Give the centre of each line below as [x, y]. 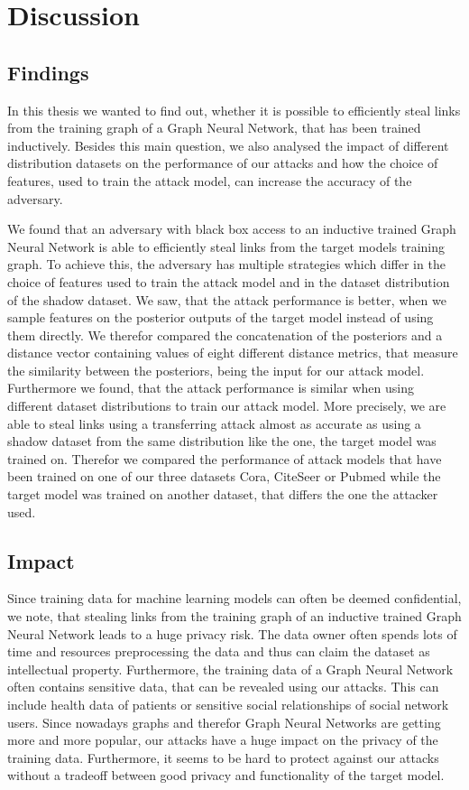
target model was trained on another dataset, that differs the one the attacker [223, 494]
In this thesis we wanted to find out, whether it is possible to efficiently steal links [234, 110]
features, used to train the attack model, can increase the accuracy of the [210, 180]
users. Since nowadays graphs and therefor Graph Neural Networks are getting [224, 722]
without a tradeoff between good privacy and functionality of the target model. [226, 775]
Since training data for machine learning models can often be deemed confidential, [234, 598]
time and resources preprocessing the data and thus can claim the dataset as [219, 651]
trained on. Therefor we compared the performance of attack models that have [225, 458]
